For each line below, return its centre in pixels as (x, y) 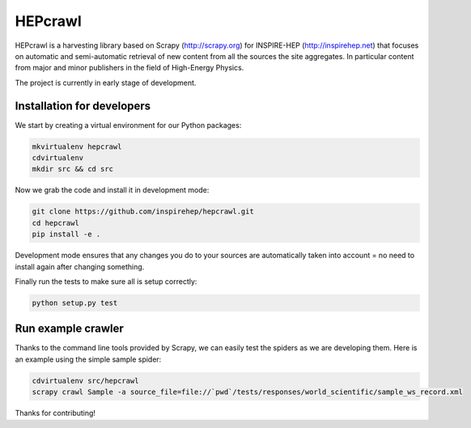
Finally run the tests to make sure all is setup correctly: (106, 281)
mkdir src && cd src (72, 169)
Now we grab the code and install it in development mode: (112, 190)
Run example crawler (70, 329)
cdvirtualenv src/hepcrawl (85, 381)
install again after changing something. (80, 266)
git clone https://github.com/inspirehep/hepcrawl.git (143, 212)
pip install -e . (66, 234)
